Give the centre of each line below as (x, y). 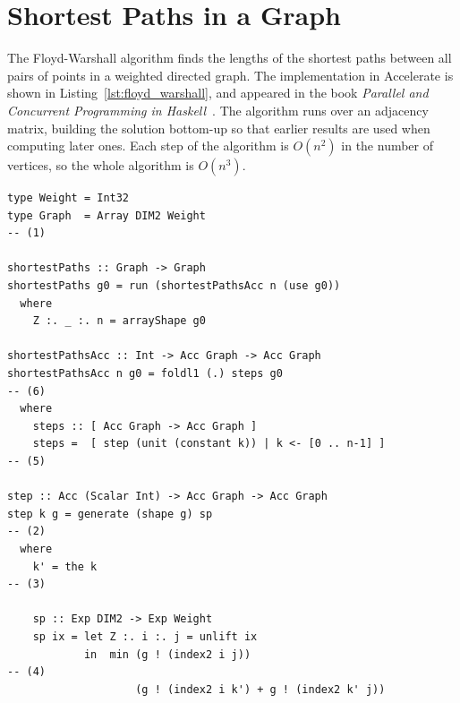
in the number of (388, 146)
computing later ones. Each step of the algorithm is (148, 146)
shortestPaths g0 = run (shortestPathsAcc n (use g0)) (174, 286)
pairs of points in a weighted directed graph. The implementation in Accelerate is (230, 75)
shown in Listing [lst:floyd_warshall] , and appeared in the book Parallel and (218, 93)
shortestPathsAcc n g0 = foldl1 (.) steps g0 (145, 374)
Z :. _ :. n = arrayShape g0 (119, 321)
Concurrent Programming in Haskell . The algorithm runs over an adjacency (218, 110)
